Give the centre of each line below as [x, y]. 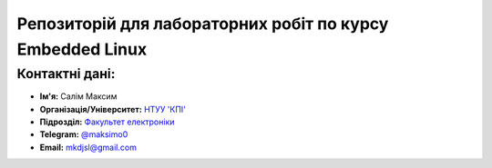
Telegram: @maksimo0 [84, 134]
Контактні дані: [66, 74]
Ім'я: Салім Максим [78, 96]
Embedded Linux [82, 49]
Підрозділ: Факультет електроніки [107, 122]
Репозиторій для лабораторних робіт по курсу [203, 24]
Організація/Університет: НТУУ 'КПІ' [113, 109]
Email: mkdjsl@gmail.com [88, 147]
